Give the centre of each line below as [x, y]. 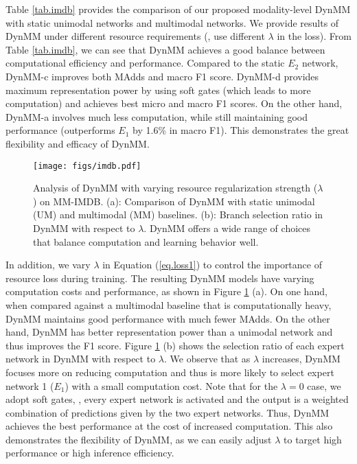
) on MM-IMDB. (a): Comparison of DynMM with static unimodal [174, 201]
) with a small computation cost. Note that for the [171, 385]
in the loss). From [314, 36]
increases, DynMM [301, 359]
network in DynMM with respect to [81, 359]
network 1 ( [30, 385]
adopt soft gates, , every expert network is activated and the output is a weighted [177, 399]
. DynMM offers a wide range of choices [227, 228]
